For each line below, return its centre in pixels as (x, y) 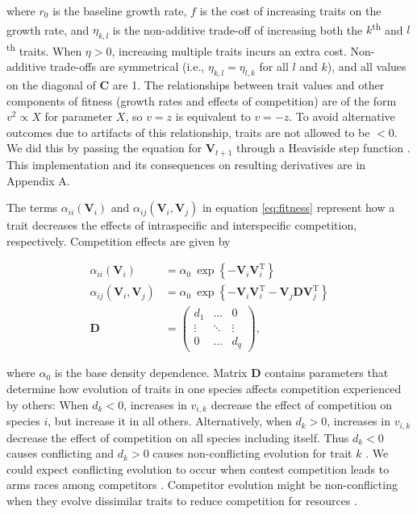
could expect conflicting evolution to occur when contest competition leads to (198, 468)
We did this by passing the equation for (104, 148)
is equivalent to (213, 116)
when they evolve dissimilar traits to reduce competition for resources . (182, 500)
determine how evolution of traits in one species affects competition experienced (204, 389)
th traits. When (44, 50)
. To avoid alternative (342, 116)
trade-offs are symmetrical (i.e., (127, 66)
